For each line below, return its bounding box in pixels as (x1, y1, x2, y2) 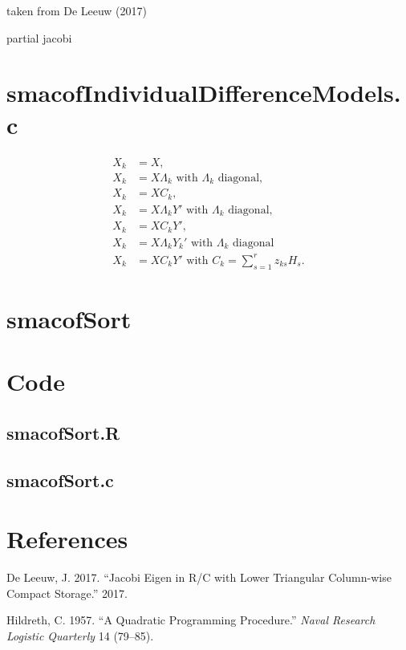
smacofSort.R (6, 420, 120, 445)
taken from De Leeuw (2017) (6, 2, 148, 18)
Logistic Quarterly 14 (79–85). (6, 627, 154, 644)
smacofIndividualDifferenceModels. (6, 76, 401, 109)
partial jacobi (6, 29, 72, 46)
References (6, 522, 128, 555)
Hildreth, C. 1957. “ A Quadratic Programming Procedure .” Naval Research (6, 611, 376, 628)
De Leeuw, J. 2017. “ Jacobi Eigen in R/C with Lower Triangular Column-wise (6, 569, 392, 586)
